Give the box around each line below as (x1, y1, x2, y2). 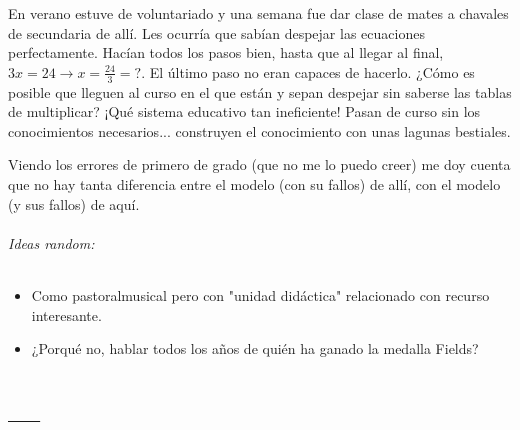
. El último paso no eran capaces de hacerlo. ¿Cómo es (141, 61, 475, 82)
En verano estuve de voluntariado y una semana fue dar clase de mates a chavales (8, 3, 509, 23)
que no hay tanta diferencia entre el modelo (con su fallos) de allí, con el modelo (8, 173, 501, 194)
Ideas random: (8, 232, 95, 253)
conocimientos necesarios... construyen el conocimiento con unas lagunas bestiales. (8, 120, 511, 141)
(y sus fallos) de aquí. (8, 193, 140, 214)
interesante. (31, 304, 102, 325)
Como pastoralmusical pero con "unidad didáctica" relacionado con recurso (31, 284, 490, 305)
